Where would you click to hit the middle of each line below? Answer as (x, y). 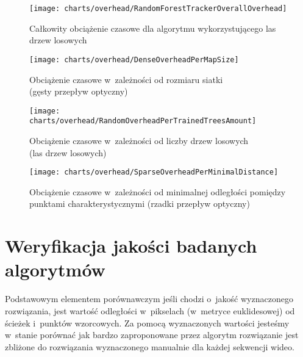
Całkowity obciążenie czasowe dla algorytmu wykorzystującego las (153, 28)
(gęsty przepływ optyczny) (79, 91)
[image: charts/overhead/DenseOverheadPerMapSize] (134, 60)
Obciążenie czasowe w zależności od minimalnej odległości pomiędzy (158, 191)
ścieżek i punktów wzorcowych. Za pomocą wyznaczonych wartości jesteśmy (147, 323)
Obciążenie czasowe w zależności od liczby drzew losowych (139, 140)
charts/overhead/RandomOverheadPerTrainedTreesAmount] (143, 121)
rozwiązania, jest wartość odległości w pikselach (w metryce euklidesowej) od (150, 310)
